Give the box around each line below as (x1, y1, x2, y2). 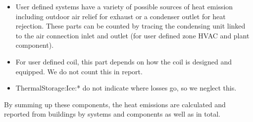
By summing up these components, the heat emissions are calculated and (4, 99, 226, 109)
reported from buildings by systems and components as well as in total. (4, 109, 220, 119)
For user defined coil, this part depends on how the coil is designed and (15, 56, 232, 66)
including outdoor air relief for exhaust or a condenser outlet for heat (15, 11, 226, 21)
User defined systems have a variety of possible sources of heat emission (15, 1, 233, 11)
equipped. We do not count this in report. (15, 66, 143, 76)
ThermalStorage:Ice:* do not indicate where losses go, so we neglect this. (15, 83, 237, 93)
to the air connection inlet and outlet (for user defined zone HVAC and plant (15, 30, 250, 40)
